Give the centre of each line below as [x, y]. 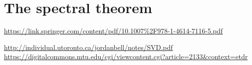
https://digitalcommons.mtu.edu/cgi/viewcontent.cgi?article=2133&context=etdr [126, 57]
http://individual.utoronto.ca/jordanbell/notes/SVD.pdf [88, 47]
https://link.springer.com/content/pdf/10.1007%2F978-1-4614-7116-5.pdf [114, 31]
